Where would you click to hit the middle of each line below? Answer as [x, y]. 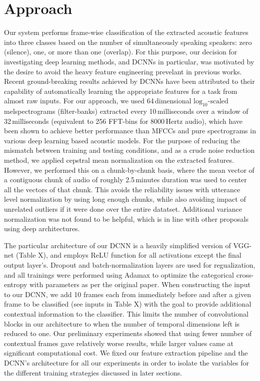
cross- [245, 274]
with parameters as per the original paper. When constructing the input [140, 284]
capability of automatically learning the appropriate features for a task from [121, 91]
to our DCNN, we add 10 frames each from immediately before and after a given [127, 294]
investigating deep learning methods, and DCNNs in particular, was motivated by [129, 61]
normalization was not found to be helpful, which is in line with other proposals [126, 218]
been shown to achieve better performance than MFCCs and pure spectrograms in [130, 131]
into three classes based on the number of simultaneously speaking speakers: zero [128, 42]
